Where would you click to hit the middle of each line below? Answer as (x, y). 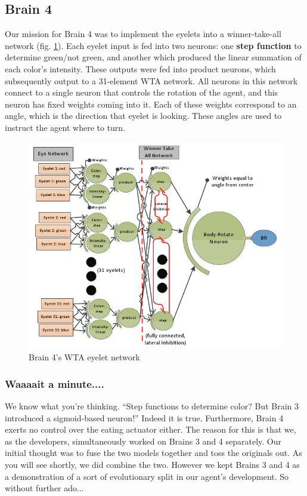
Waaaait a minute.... (55, 383)
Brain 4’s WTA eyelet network (84, 357)
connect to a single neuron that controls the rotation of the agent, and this (142, 92)
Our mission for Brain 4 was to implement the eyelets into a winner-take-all (143, 34)
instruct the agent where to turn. (65, 127)
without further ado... (44, 488)
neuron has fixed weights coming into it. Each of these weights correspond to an (151, 104)
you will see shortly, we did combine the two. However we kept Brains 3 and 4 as (152, 464)
